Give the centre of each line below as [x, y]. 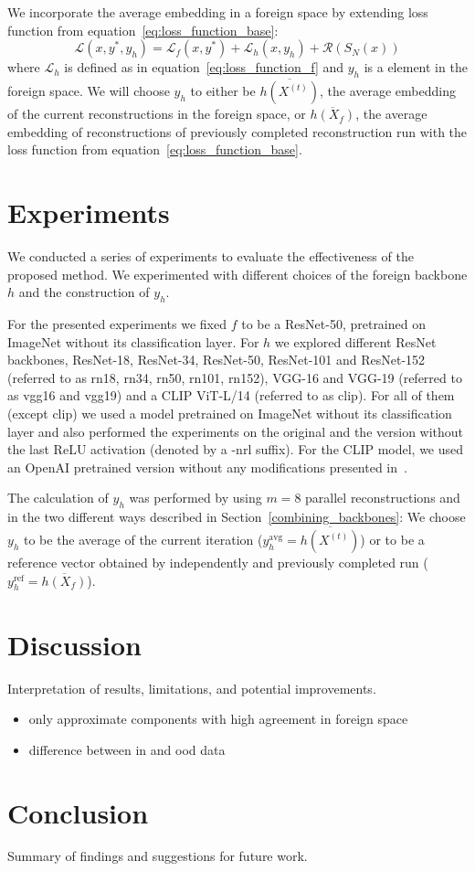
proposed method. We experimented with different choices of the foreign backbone [237, 274]
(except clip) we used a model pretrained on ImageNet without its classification [230, 414]
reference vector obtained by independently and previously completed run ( [218, 563]
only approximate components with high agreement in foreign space [218, 719]
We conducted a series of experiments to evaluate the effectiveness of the [211, 256]
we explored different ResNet [355, 341]
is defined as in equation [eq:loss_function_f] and [204, 67]
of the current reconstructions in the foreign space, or [157, 114]
